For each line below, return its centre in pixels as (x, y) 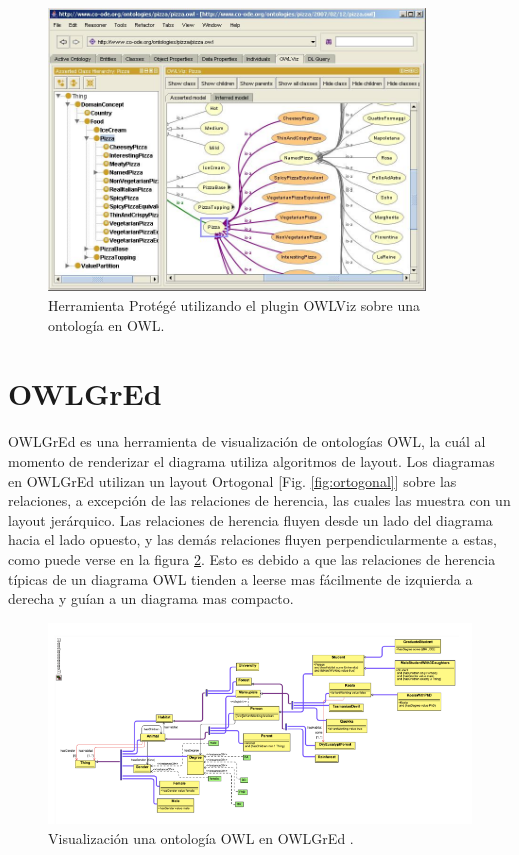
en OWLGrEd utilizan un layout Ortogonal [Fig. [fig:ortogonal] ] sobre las (232, 480)
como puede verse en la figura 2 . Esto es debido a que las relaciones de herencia (252, 558)
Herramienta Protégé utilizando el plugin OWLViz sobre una (234, 305)
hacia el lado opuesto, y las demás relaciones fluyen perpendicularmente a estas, (252, 539)
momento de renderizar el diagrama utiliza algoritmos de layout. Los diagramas (251, 460)
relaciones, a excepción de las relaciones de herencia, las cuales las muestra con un (259, 500)
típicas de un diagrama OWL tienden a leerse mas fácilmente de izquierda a (240, 578)
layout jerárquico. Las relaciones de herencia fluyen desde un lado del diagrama (250, 519)
